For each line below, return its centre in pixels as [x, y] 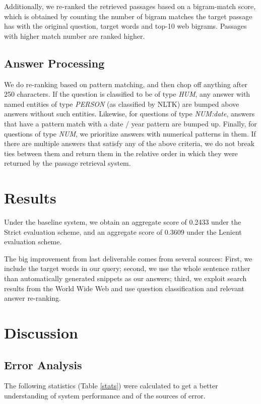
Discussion [41, 332]
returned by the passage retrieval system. [68, 163]
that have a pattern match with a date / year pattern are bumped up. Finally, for [130, 123]
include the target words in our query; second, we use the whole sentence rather [127, 268]
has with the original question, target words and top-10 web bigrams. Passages [125, 26]
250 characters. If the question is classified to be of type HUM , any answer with [127, 94]
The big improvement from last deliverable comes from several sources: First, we [128, 258]
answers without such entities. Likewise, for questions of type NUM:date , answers [129, 114]
